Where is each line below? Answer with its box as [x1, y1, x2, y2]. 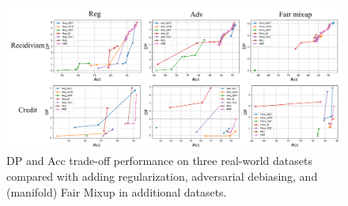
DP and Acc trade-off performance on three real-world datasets [6, 152, 312, 169]
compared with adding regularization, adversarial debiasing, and [6, 167, 318, 184]
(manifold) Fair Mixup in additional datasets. [6, 183, 227, 200]
